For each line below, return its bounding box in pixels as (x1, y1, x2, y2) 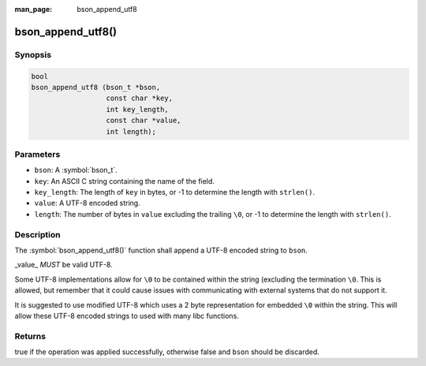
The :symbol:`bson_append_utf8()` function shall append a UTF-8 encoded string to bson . (14, 245, 308, 255)
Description (14, 229, 61, 240)
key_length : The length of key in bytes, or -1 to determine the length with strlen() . (34, 188, 316, 197)
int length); (106, 127, 157, 136)
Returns (14, 331, 47, 342)
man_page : (14, 5, 53, 13)
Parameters (14, 148, 61, 159)
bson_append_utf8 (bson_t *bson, (31, 83, 161, 91)
